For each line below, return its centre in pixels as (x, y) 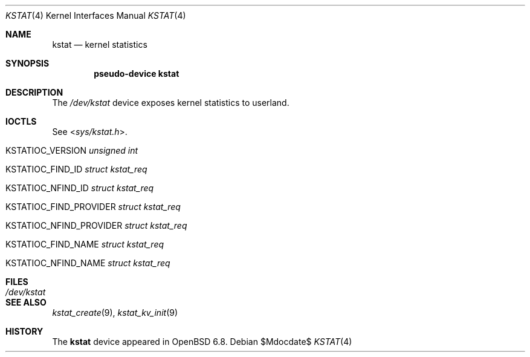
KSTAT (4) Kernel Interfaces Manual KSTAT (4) (96, 15)
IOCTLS (21, 121)
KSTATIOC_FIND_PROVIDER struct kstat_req (93, 207)
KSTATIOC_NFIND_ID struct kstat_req (80, 188)
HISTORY (24, 331)
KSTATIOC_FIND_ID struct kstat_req (76, 169)
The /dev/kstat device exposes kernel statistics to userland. (171, 103)
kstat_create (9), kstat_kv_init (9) (115, 313)
